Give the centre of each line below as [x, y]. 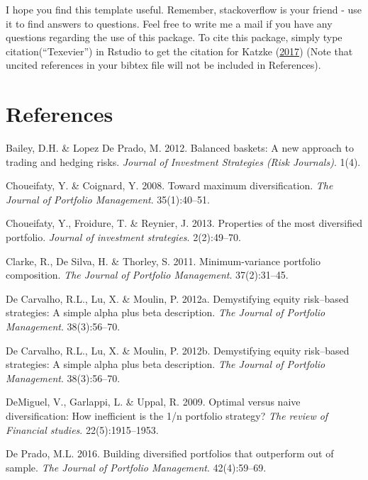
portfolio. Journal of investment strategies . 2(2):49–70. [123, 237]
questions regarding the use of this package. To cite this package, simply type [174, 37]
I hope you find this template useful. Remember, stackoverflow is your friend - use [184, 9]
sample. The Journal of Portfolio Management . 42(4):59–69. [136, 467]
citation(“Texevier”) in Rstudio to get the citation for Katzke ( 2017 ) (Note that [179, 51]
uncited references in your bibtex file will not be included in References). [163, 65]
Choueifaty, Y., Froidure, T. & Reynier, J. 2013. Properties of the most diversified [184, 223]
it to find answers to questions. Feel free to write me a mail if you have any [169, 23]
